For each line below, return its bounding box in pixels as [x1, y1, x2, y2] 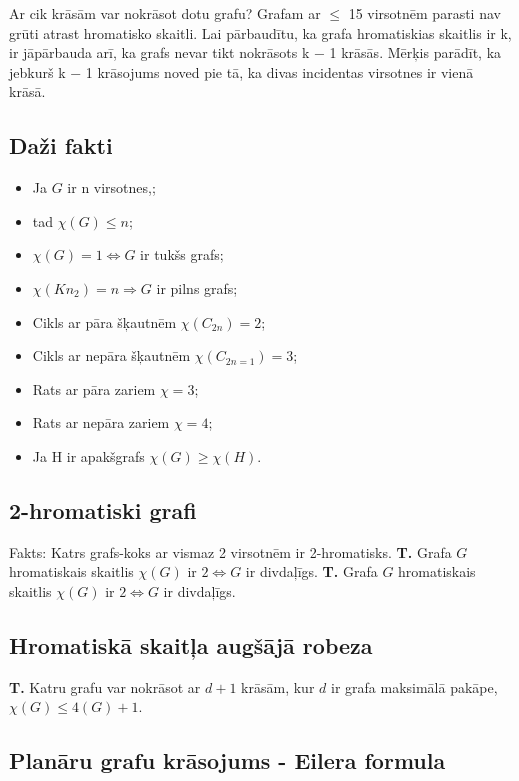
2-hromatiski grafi [9, 494, 197, 525]
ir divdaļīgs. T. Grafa [245, 561, 378, 582]
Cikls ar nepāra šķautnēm [32, 345, 191, 366]
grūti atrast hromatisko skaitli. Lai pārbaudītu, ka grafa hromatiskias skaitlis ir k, [9, 22, 512, 43]
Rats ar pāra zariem [32, 378, 156, 399]
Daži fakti [9, 130, 113, 161]
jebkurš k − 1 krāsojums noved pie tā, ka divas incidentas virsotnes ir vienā [9, 61, 474, 82]
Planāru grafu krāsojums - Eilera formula [9, 745, 446, 776]
